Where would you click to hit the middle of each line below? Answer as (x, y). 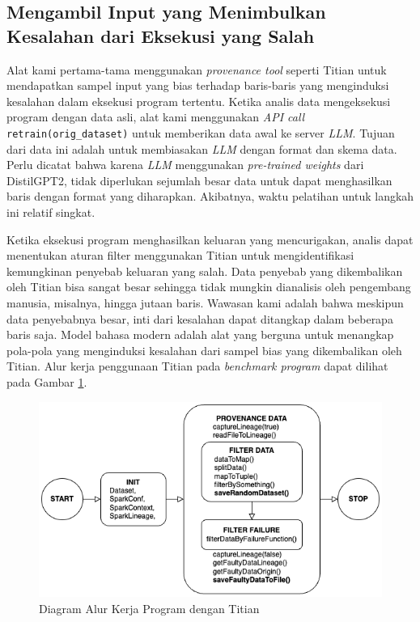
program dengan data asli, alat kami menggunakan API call (156, 117)
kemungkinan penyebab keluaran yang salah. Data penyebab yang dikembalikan (205, 271)
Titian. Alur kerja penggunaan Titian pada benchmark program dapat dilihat (197, 366)
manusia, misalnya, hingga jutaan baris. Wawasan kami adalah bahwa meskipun (205, 302)
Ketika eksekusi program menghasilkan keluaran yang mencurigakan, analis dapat (210, 239)
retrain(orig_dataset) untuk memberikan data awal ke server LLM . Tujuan (201, 132)
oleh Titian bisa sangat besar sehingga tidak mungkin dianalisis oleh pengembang (209, 287)
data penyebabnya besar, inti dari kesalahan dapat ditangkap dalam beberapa (200, 318)
